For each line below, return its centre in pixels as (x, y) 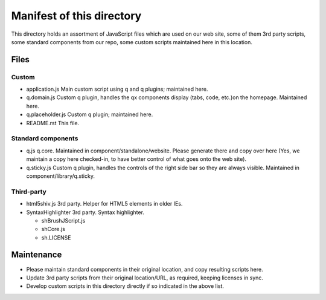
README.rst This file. (53, 123)
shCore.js (53, 229)
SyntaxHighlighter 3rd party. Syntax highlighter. (85, 212)
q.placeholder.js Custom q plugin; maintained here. (90, 114)
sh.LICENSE (56, 237)
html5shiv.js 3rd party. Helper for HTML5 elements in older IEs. (104, 204)
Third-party (29, 192)
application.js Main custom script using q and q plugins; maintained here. (117, 89)
